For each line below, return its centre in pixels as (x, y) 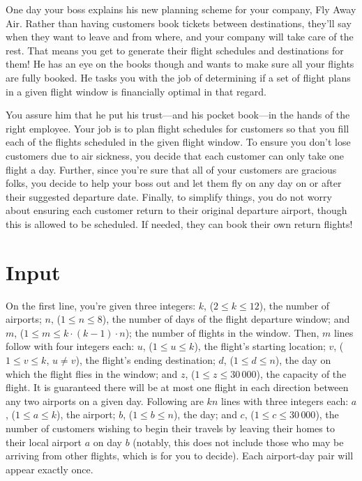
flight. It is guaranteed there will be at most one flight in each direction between (177, 387)
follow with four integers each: (70, 346)
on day (108, 442)
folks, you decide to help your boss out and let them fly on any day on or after (174, 183)
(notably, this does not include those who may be (238, 442)
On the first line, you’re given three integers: (101, 305)
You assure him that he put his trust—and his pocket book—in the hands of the (178, 115)
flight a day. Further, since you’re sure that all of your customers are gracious (171, 169)
